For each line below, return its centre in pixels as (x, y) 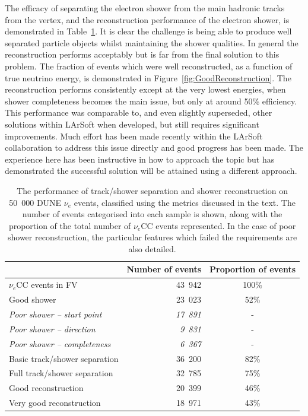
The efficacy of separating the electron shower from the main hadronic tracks (145, 8)
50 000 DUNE (35, 202)
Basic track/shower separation (64, 358)
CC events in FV (47, 285)
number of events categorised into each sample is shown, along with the (152, 214)
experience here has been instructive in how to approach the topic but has (140, 159)
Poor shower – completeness (60, 343)
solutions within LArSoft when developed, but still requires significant (132, 124)
